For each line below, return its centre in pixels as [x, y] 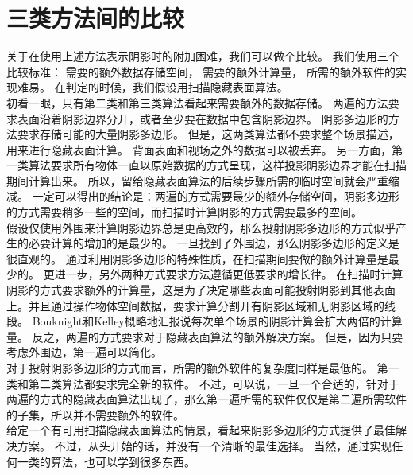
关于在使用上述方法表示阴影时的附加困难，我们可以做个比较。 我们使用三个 [203, 56]
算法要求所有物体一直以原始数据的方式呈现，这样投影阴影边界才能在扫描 [217, 165]
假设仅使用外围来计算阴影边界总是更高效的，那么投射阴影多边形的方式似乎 [201, 227]
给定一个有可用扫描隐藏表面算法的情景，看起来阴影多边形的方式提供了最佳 [201, 430]
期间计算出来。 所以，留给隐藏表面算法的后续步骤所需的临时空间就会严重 [197, 180]
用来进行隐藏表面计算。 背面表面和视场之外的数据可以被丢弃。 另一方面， [199, 149]
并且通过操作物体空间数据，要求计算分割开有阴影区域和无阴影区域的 [206, 305]
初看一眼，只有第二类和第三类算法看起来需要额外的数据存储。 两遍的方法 [197, 102]
